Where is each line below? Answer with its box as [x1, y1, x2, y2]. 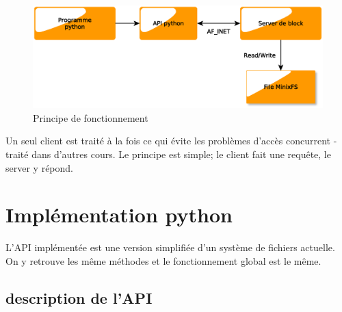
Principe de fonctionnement [33, 110, 148, 125]
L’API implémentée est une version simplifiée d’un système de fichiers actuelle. [5, 240, 335, 255]
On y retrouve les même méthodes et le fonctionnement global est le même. [5, 253, 321, 268]
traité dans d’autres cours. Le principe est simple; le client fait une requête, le [5, 147, 331, 161]
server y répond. [5, 160, 73, 174]
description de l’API [5, 287, 153, 308]
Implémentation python [5, 200, 233, 229]
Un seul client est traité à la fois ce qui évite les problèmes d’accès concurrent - [5, 133, 337, 148]
